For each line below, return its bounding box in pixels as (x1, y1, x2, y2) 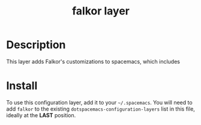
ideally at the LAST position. (6, 111, 76, 118)
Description (6, 38, 66, 52)
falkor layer (71, 4, 130, 18)
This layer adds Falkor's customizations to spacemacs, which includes (6, 58, 180, 65)
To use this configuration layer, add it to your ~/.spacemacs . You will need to (6, 99, 193, 106)
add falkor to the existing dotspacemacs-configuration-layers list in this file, (6, 105, 195, 112)
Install (6, 79, 38, 93)
